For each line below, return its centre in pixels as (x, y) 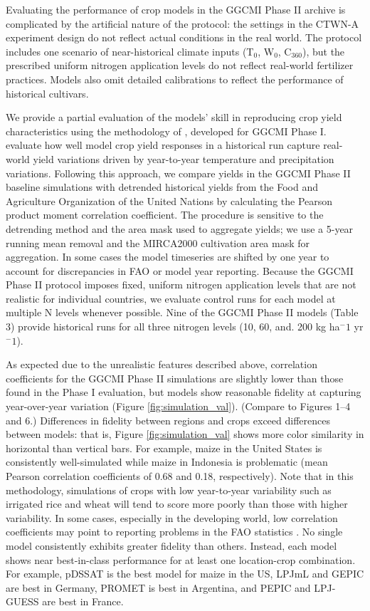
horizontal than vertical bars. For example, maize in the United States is (164, 448)
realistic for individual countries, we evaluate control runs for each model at (171, 298)
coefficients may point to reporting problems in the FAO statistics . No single (174, 532)
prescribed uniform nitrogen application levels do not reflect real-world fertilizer (180, 65)
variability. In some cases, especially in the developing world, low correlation (172, 517)
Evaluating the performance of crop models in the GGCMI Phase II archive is (176, 9)
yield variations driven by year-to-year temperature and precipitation (184, 158)
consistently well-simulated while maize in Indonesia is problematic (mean (167, 462)
